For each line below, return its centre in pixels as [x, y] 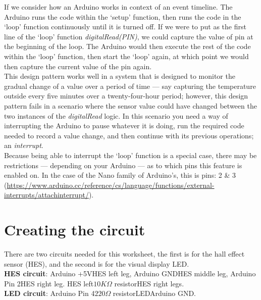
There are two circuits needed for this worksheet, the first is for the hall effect [124, 254]
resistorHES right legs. [149, 283]
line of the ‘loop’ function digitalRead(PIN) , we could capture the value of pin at [129, 36]
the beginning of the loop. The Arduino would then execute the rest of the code [127, 46]
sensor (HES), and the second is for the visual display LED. [97, 263]
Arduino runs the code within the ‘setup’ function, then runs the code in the [123, 16]
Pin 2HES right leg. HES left [49, 283]
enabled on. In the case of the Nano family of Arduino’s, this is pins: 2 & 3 [120, 175]
